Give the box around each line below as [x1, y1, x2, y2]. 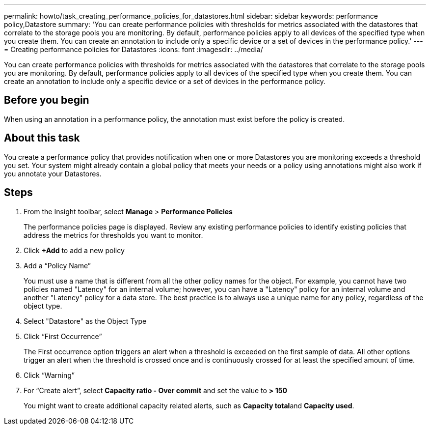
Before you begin [4, 94, 89, 107]
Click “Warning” [24, 371, 75, 379]
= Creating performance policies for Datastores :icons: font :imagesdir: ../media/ [4, 45, 263, 54]
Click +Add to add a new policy [24, 246, 125, 255]
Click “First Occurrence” [24, 332, 102, 341]
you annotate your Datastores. [4, 169, 102, 178]
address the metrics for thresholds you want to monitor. [24, 230, 203, 239]
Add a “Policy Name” [24, 261, 91, 270]
